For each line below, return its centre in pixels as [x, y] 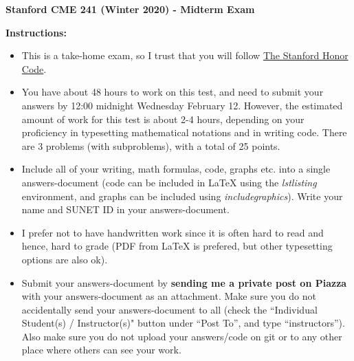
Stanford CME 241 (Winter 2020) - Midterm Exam [130, 9]
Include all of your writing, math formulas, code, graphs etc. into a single [176, 169]
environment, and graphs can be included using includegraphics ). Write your [182, 196]
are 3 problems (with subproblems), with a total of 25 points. [151, 145]
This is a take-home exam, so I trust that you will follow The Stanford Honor [185, 55]
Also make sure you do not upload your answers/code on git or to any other [182, 336]
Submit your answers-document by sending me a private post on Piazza [184, 282]
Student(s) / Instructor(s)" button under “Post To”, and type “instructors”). [183, 323]
